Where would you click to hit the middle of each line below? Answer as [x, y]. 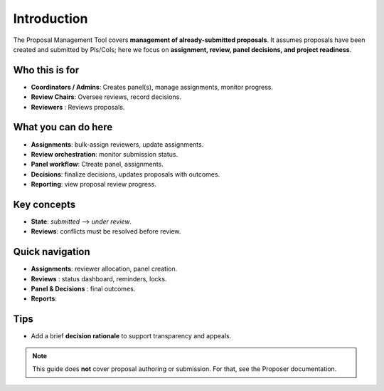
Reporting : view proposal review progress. [94, 184]
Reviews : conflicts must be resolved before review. [106, 231]
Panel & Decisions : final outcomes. [83, 289]
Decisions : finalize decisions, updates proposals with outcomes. [126, 174]
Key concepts [44, 204]
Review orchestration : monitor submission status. [104, 154]
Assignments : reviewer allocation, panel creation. [104, 269]
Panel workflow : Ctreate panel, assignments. [97, 165]
